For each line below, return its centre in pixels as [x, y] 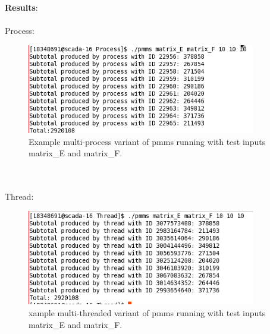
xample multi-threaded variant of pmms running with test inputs [147, 312]
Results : [21, 7]
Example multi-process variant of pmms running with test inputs [147, 141]
